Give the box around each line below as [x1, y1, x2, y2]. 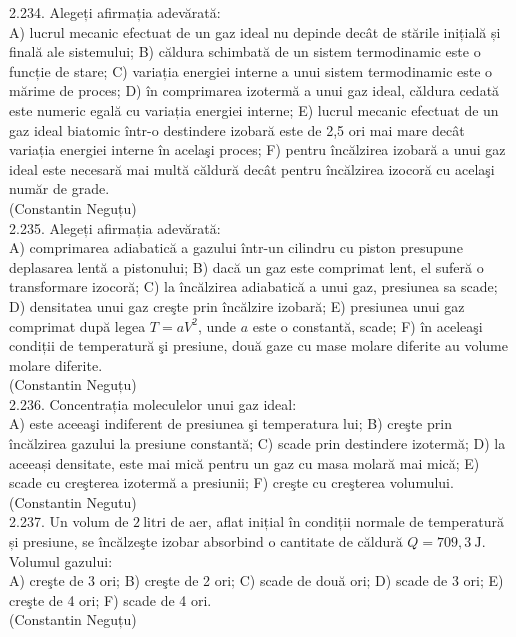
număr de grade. [9, 178, 110, 199]
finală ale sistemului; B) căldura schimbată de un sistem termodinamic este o [9, 41, 481, 62]
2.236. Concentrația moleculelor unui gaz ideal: [9, 393, 297, 414]
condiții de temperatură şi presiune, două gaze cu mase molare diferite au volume [9, 335, 508, 356]
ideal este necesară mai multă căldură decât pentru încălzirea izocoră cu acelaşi [9, 158, 495, 179]
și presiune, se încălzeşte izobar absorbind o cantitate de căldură [9, 531, 403, 552]
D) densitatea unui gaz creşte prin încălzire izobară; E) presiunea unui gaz [9, 295, 465, 316]
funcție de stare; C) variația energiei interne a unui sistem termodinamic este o [9, 60, 493, 81]
